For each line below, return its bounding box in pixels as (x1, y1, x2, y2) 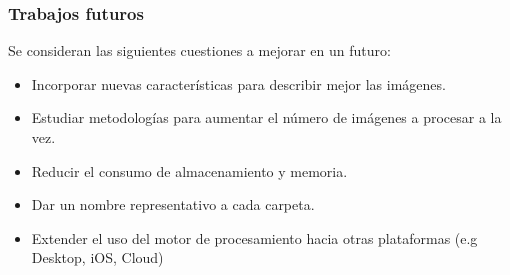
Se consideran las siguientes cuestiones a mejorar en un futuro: (8, 40, 391, 61)
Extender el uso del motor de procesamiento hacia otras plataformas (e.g (31, 227, 478, 248)
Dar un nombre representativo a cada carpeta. (31, 194, 315, 215)
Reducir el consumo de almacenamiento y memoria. (31, 160, 348, 181)
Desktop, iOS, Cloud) (31, 247, 164, 268)
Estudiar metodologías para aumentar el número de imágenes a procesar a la (31, 107, 502, 128)
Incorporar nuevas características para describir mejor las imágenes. (31, 73, 446, 94)
